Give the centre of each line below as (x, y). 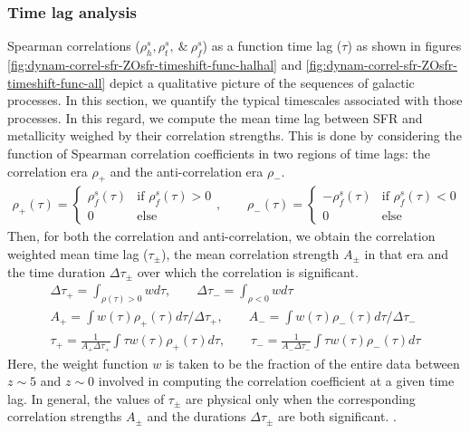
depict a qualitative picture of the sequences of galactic (262, 82)
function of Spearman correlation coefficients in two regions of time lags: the (219, 153)
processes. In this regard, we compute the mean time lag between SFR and (215, 117)
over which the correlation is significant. (248, 271)
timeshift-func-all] (57, 82)
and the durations (197, 416)
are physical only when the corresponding (301, 398)
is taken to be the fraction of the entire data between (312, 363)
